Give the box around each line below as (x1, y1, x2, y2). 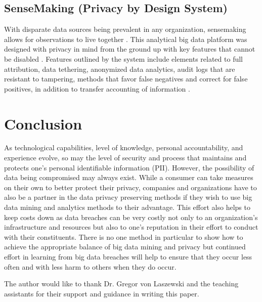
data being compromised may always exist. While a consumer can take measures (4, 172, 253, 183)
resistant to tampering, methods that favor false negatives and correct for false (4, 73, 248, 84)
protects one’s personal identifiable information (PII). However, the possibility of (4, 162, 254, 172)
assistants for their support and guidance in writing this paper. (4, 288, 199, 298)
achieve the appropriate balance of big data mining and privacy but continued (4, 241, 246, 252)
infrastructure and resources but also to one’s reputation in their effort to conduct (4, 222, 258, 232)
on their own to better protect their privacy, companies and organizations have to (4, 182, 257, 192)
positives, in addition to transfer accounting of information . (4, 83, 190, 94)
